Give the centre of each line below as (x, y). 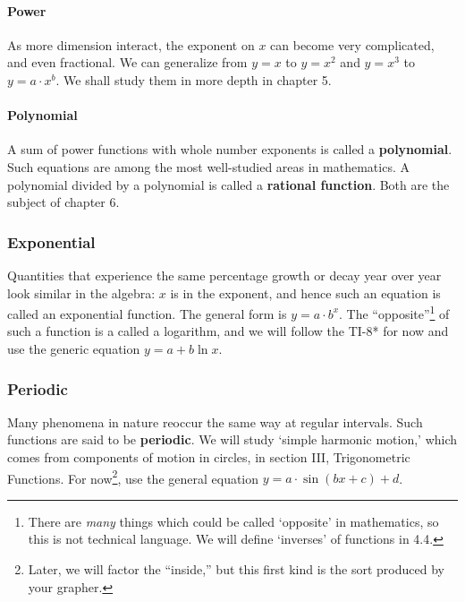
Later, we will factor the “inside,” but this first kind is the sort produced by (236, 569)
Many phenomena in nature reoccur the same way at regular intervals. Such (215, 421)
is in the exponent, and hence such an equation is (305, 292)
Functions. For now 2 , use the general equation (133, 477)
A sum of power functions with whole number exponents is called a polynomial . (230, 149)
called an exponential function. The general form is (147, 313)
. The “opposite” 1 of (394, 312)
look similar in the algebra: (81, 292)
